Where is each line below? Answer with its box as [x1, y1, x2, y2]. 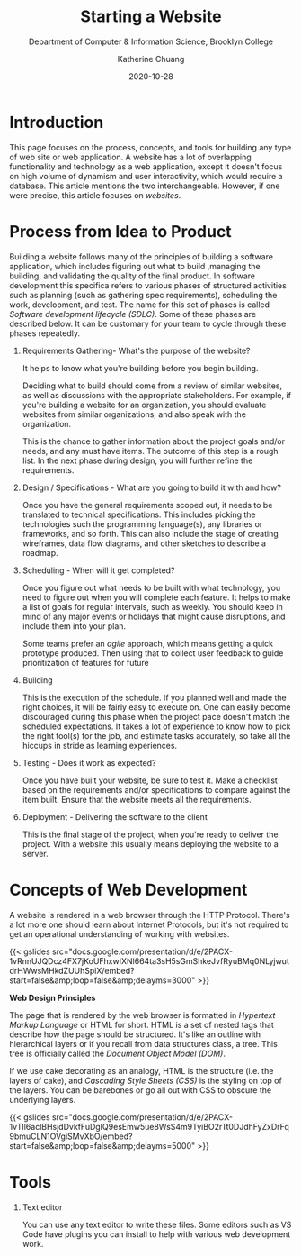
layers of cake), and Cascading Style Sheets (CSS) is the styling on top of [9, 1075, 283, 1086]
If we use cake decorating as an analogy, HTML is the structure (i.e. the [9, 1065, 274, 1076]
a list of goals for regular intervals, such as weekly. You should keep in [22, 601, 283, 612]
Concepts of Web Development [9, 879, 248, 900]
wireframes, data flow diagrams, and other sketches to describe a [22, 538, 267, 549]
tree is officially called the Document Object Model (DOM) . [9, 1048, 226, 1059]
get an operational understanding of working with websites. [9, 928, 230, 939]
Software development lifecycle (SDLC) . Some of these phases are [9, 308, 257, 319]
